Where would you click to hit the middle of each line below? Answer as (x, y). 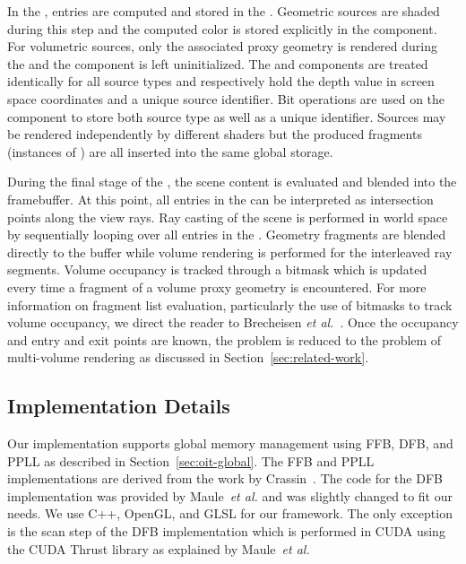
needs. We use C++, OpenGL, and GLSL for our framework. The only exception (230, 513)
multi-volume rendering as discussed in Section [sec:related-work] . (188, 357)
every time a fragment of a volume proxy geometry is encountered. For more (217, 286)
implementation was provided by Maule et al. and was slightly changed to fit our (230, 495)
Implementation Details (119, 406)
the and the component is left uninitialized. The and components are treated (218, 63)
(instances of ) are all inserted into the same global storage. (170, 151)
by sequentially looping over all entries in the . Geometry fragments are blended (227, 234)
